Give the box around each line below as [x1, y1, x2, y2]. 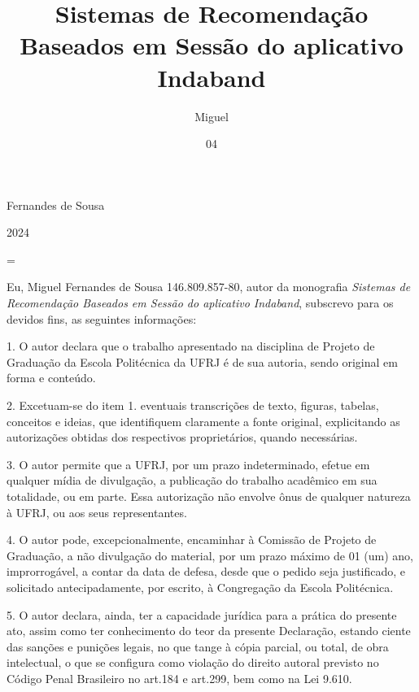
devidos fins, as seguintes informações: [7, 310, 197, 327]
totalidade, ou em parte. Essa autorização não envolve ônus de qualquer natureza [7, 488, 411, 504]
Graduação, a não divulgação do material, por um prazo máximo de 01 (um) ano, [7, 546, 413, 564]
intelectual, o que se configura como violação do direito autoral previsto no [7, 654, 379, 671]
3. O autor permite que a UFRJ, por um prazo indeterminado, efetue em [7, 455, 370, 472]
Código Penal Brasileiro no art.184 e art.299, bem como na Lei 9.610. [7, 669, 352, 686]
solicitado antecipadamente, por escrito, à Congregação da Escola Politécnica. [7, 578, 394, 595]
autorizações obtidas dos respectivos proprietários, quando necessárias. [7, 429, 358, 446]
